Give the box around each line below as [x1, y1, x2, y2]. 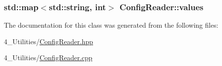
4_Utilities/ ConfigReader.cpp [4, 52, 92, 63]
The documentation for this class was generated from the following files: [4, 20, 219, 30]
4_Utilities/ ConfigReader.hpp [4, 36, 93, 46]
